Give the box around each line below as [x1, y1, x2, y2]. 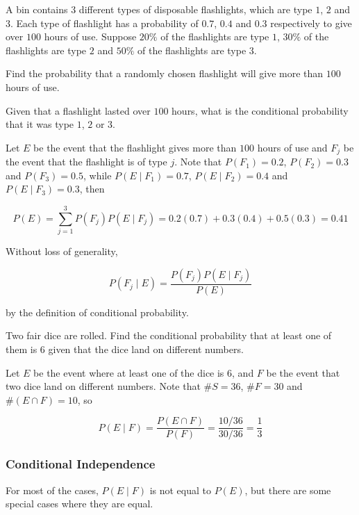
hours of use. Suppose [44, 29, 137, 44]
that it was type [6, 117, 74, 131]
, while [83, 167, 112, 182]
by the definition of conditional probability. [6, 304, 189, 319]
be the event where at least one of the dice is [33, 365, 224, 379]
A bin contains [6, 2, 68, 16]
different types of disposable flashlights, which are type [78, 2, 312, 16]
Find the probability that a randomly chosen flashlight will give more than [6, 66, 324, 81]
